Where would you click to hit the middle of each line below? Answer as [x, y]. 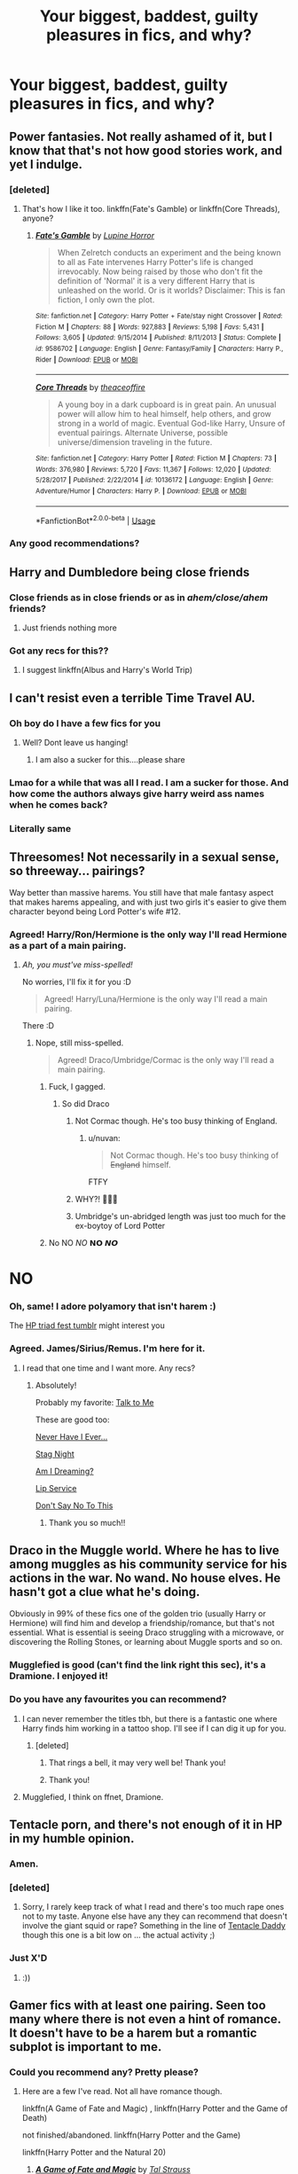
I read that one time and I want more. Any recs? [109, 1368]
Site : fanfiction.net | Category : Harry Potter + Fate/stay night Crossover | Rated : [159, 316]
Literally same [40, 828]
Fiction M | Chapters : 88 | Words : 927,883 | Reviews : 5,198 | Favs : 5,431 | [149, 327]
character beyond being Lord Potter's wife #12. [95, 911]
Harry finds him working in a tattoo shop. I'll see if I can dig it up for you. [154, 1728]
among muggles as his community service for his [148, 1564]
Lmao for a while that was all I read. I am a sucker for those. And [149, 782]
